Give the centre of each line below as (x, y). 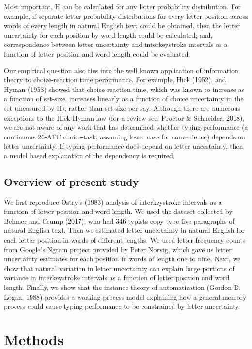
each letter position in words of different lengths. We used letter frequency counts (125, 240)
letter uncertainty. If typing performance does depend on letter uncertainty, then (124, 146)
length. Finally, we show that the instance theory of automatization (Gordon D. (123, 287)
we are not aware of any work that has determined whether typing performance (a (126, 127)
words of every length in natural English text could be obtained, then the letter (122, 25)
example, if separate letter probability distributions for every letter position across (126, 16)
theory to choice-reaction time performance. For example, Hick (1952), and (115, 80)
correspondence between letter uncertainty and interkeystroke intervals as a (116, 44)
